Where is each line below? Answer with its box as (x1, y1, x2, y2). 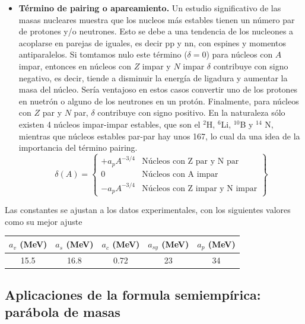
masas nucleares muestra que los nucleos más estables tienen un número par (18, 13, 295, 26)
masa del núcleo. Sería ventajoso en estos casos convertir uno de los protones (18, 83, 298, 96)
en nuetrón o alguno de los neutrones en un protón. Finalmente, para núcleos (18, 94, 299, 107)
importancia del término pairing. (18, 141, 138, 154)
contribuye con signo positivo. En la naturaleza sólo (97, 106, 285, 119)
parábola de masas (5, 303, 120, 321)
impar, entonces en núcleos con (18, 59, 131, 72)
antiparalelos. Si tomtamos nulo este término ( (18, 48, 188, 61)
